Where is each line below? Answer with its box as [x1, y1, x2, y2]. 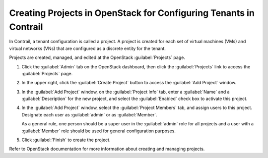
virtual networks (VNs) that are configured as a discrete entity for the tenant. [9, 45, 166, 52]
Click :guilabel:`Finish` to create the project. [21, 137, 111, 143]
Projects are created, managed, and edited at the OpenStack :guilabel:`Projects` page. [9, 54, 186, 60]
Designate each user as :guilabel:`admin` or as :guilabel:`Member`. [21, 111, 157, 117]
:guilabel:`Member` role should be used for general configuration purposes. [21, 128, 176, 134]
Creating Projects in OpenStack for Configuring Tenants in [9, 7, 255, 18]
